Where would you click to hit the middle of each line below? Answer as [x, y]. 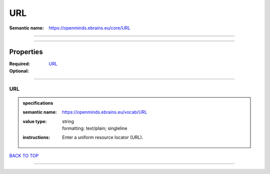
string [68, 121]
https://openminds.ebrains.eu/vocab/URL [105, 112]
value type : [35, 121]
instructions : [36, 138]
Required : [19, 64]
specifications [38, 103]
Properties [26, 52]
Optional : [19, 71]
